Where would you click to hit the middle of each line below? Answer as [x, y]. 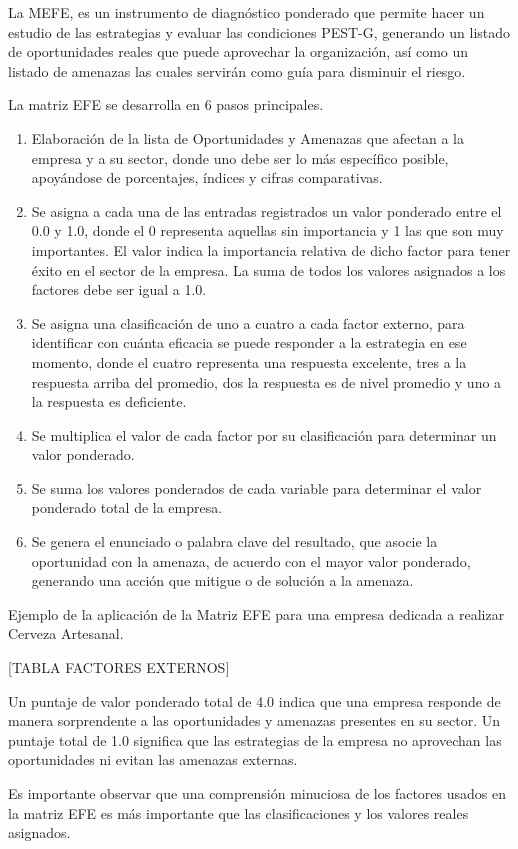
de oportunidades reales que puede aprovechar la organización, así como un [238, 51]
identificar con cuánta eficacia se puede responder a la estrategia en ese [249, 342]
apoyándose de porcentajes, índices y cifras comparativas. [207, 177]
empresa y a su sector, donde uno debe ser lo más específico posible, [240, 157]
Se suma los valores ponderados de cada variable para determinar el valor [256, 487]
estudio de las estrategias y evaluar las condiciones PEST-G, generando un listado [259, 31]
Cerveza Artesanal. [66, 633]
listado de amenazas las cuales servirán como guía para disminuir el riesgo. [237, 70]
